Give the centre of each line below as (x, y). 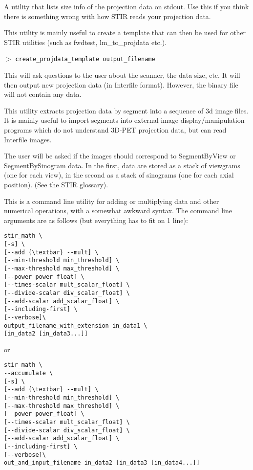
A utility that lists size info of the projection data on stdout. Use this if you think (126, 6)
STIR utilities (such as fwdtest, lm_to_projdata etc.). (85, 42)
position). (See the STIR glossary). (56, 184)
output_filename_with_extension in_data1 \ (76, 325)
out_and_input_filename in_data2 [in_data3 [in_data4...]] (102, 463)
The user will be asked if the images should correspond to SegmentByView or (120, 156)
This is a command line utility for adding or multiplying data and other (112, 201)
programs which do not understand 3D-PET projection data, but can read (115, 130)
